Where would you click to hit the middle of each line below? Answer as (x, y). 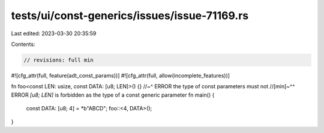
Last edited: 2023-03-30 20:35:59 (54, 33)
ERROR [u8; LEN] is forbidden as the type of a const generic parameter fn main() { (113, 95)
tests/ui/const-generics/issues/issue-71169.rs (130, 16)
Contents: (23, 44)
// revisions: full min (59, 60)
